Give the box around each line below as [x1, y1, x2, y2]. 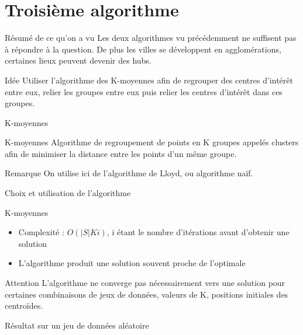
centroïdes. [5, 299, 43, 312]
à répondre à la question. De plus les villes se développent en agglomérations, [5, 43, 281, 55]
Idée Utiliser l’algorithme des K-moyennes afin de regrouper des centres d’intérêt [5, 74, 293, 86]
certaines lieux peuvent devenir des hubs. [5, 54, 151, 67]
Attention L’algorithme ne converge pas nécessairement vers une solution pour [5, 277, 285, 289]
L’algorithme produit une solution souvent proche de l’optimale [18, 257, 246, 269]
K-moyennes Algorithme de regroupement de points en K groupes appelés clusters [5, 136, 299, 148]
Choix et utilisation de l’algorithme [5, 187, 131, 199]
